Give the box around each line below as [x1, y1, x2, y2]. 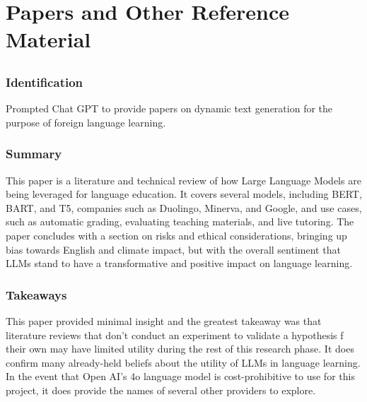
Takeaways [6, 285, 67, 303]
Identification [6, 73, 83, 90]
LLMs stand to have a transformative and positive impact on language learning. [6, 256, 353, 271]
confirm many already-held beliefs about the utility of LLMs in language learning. [6, 355, 361, 370]
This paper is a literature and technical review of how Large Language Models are [6, 172, 361, 187]
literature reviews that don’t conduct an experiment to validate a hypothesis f [6, 327, 344, 342]
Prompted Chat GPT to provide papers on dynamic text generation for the [6, 101, 333, 116]
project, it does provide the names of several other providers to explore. [6, 383, 316, 397]
